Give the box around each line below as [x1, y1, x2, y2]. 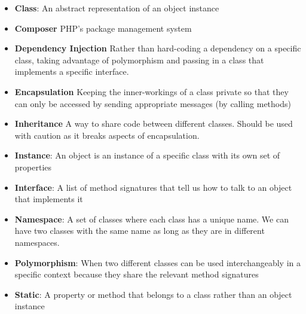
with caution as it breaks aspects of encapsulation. [14, 129, 200, 141]
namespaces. [14, 236, 60, 248]
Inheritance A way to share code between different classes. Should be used [14, 117, 293, 130]
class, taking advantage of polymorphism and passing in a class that [14, 53, 264, 66]
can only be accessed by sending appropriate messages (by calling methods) [14, 97, 291, 109]
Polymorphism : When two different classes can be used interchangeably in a [14, 256, 301, 269]
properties [14, 160, 52, 173]
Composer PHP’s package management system [14, 22, 192, 34]
